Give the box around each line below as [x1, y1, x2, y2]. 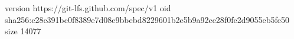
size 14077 [5, 25, 41, 37]
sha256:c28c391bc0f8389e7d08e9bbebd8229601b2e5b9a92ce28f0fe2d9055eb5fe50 [5, 13, 289, 25]
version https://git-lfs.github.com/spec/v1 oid [5, 2, 171, 14]
